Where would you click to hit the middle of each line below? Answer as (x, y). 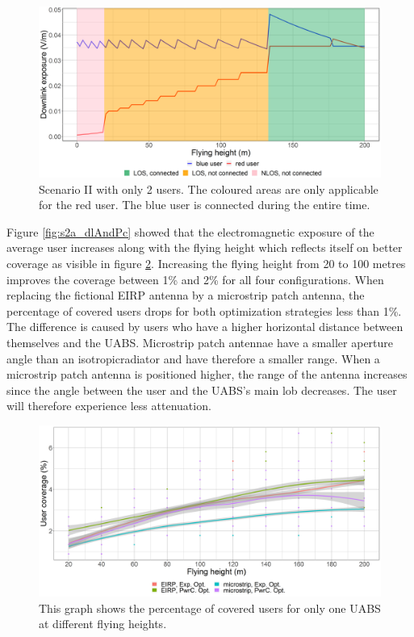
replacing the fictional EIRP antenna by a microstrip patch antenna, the (186, 295)
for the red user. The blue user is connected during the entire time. (205, 205)
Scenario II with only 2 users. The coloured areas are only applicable (209, 189)
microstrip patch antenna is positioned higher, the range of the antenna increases (207, 374)
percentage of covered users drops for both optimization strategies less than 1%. (204, 310)
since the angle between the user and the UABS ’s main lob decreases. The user (202, 390)
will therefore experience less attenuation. (109, 406)
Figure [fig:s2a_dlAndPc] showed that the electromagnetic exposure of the (190, 231)
